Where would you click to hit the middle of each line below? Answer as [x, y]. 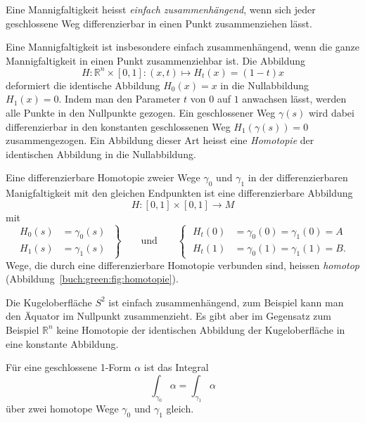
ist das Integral [176, 367]
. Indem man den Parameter [120, 99]
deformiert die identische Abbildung [83, 85]
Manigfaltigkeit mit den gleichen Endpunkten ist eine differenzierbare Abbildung [179, 193]
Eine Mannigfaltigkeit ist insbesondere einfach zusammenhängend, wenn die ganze [183, 47]
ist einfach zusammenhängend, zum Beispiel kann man [226, 302]
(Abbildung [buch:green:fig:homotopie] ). [92, 279]
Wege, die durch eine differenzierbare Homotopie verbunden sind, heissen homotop [183, 265]
